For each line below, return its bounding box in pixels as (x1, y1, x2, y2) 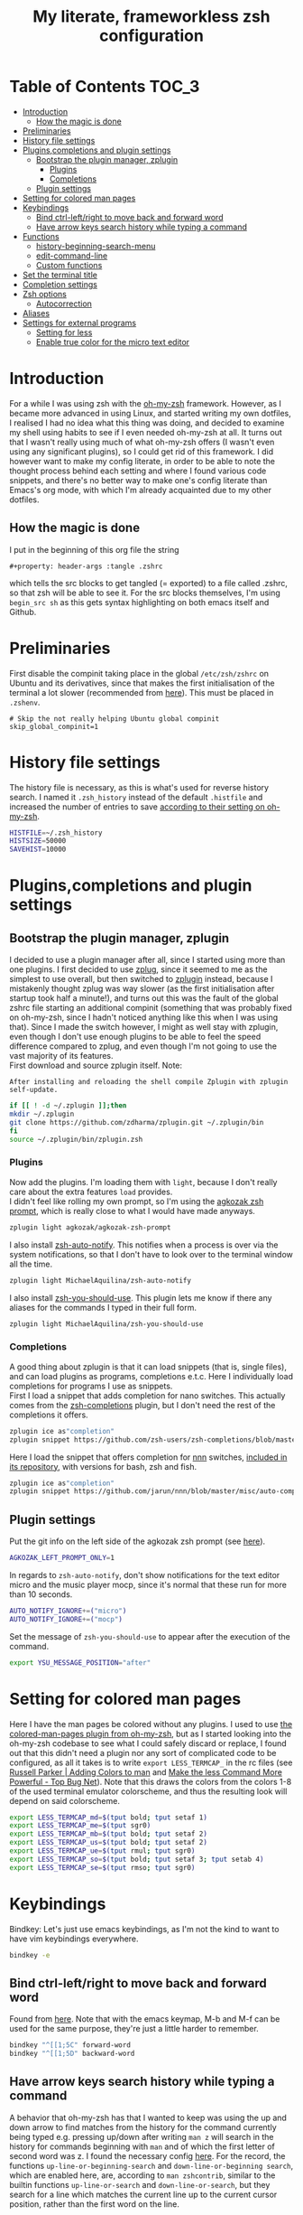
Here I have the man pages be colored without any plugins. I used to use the (9, 1718, 293, 1729)
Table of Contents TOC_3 (9, 77, 200, 97)
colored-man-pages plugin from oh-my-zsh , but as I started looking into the (9, 1728, 291, 1739)
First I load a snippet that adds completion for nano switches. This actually (9, 1389, 286, 1401)
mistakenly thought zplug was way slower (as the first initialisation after (9, 983, 275, 995)
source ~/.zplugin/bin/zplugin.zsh (9, 1135, 143, 1144)
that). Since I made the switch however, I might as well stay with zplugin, (9, 1022, 279, 1033)
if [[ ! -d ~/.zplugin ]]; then (9, 1101, 127, 1110)
